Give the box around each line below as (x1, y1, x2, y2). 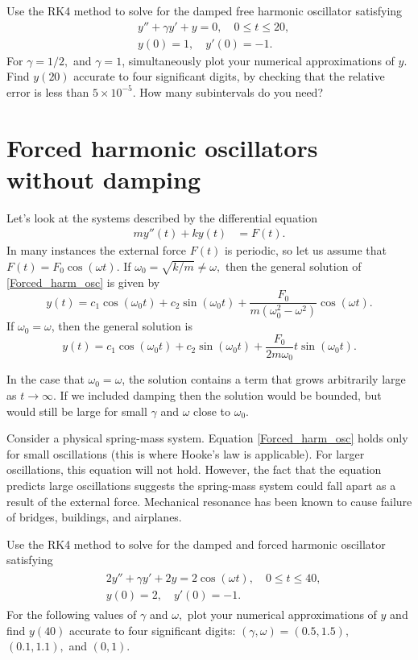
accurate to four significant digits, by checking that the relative (73, 68, 385, 85)
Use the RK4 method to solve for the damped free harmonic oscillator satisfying (6, 2, 403, 19)
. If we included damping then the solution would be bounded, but (52, 386, 382, 403)
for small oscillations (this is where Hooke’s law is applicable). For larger (6, 445, 365, 462)
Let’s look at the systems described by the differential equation (6, 209, 318, 226)
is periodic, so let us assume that (224, 242, 387, 259)
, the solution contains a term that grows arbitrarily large (122, 371, 406, 388)
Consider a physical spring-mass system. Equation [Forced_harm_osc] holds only (6, 430, 408, 446)
